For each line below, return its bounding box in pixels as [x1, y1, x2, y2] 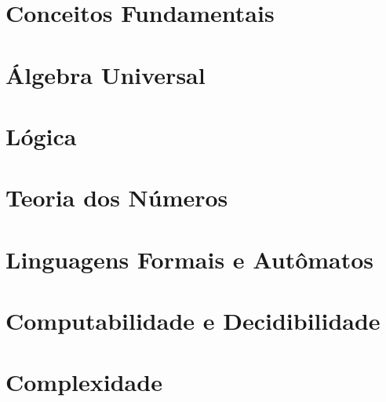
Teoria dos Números [5, 181, 228, 214]
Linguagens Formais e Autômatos [5, 243, 374, 275]
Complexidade [5, 366, 162, 398]
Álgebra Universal [5, 58, 206, 90]
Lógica [5, 119, 77, 152]
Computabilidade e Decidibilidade [5, 305, 381, 337]
